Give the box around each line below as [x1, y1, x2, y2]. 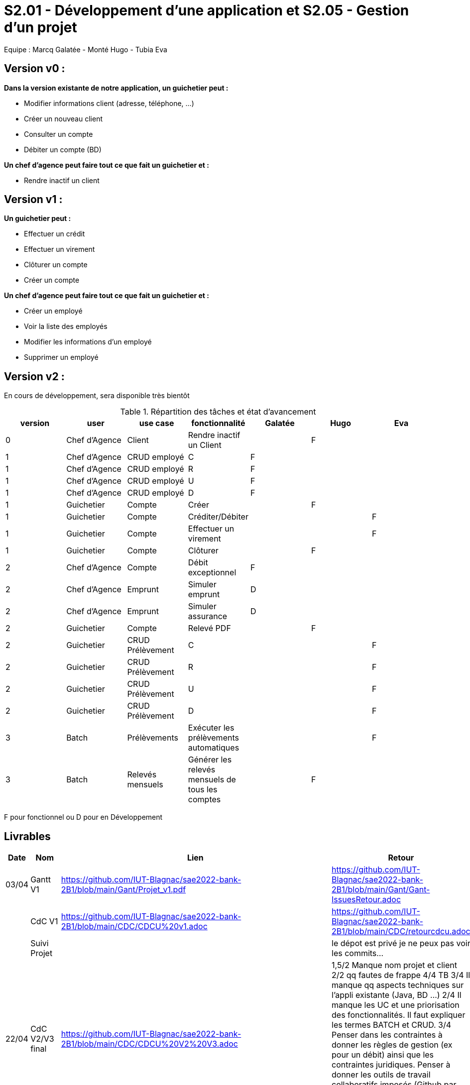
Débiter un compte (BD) [24, 145, 102, 154]
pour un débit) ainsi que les [332, 1050, 434, 1060]
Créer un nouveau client [24, 114, 103, 123]
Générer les [188, 755, 232, 765]
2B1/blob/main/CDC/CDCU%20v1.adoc [61, 921, 208, 932]
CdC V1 [30, 916, 58, 927]
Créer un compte [24, 276, 80, 285]
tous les [188, 784, 218, 795]
